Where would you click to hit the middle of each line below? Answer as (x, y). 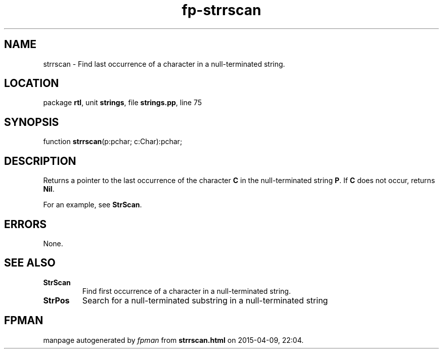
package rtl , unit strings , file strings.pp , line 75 (123, 103)
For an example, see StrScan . (93, 205)
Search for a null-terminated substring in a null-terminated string (205, 300)
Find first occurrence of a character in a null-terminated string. (186, 291)
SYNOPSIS (32, 122)
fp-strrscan (221, 10)
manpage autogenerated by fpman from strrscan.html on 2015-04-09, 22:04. (173, 340)
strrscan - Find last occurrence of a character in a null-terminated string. (164, 64)
